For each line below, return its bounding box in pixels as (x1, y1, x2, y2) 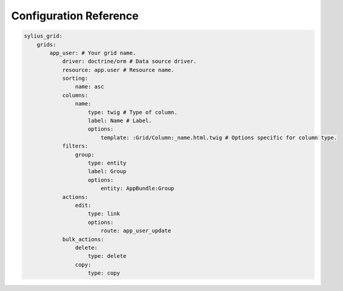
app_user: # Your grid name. (49, 49, 136, 56)
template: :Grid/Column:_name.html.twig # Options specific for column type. (100, 134, 338, 141)
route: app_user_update (100, 227, 171, 234)
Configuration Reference (11, 9, 139, 22)
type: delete (88, 253, 127, 260)
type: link (88, 211, 121, 217)
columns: (62, 91, 88, 99)
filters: (62, 143, 88, 149)
